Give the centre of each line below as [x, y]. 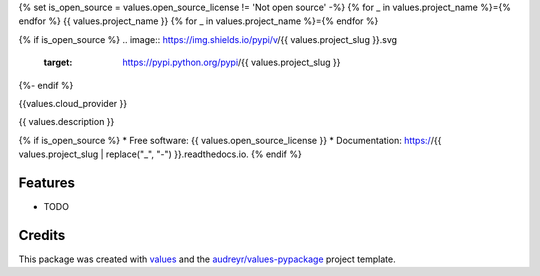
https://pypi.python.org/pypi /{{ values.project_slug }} [231, 62]
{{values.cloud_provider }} [73, 103]
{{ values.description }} [66, 122]
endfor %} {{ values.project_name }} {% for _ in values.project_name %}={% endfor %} [198, 21]
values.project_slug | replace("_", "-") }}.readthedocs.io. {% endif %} [160, 154]
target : [58, 62]
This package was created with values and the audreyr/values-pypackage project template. [207, 259]
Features [46, 182]
